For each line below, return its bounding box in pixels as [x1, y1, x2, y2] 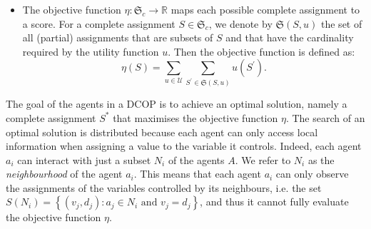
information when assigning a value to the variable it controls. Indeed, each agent [6, 138, 362, 153]
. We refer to [235, 152, 291, 167]
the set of [321, 16, 362, 31]
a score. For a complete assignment [22, 16, 176, 31]
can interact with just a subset [17, 152, 151, 167]
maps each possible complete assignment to [171, 2, 360, 16]
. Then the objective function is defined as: [168, 44, 355, 58]
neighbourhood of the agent [6, 166, 123, 181]
